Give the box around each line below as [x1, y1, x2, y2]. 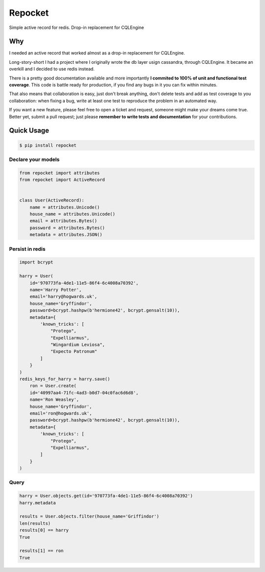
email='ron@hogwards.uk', [29, 410, 92, 416]
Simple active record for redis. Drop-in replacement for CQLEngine [9, 25, 144, 30]
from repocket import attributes [19, 170, 100, 176]
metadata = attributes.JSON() [29, 232, 103, 237]
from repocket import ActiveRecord [19, 177, 105, 182]
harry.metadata [19, 500, 56, 505]
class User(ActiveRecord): [19, 198, 84, 203]
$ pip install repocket [19, 142, 77, 148]
